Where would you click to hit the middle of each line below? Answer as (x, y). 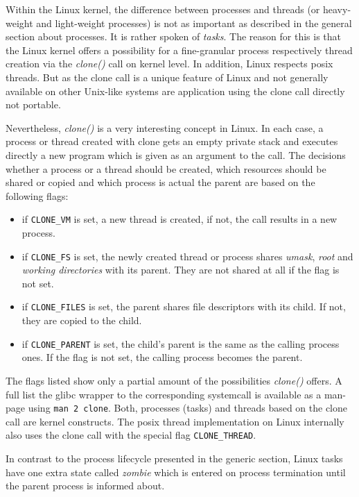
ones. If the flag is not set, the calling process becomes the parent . (162, 357)
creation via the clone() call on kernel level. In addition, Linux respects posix (169, 64)
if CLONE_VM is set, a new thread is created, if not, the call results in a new (179, 219)
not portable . (33, 104)
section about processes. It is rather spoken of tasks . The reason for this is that (174, 36)
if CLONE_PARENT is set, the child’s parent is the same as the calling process (181, 343)
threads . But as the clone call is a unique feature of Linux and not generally (167, 77)
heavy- (337, 9)
